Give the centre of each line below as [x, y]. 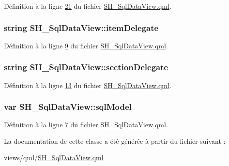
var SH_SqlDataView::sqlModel [68, 107]
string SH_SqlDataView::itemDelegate [81, 27]
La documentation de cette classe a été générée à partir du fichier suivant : [115, 141]
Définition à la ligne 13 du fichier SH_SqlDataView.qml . [88, 85]
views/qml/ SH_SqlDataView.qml [54, 157]
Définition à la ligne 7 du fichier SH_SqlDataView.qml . [86, 125]
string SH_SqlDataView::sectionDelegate [86, 67]
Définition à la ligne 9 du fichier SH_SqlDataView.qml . [86, 45]
